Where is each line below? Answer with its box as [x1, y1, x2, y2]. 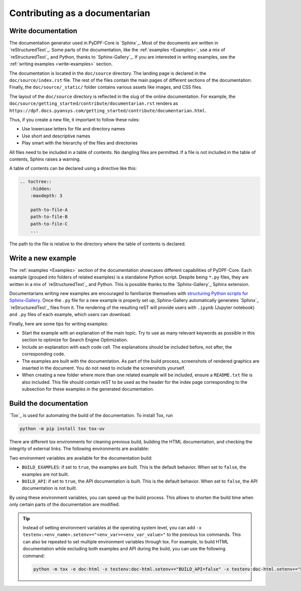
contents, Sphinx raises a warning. [9, 156, 81, 162]
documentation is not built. [22, 485, 77, 491]
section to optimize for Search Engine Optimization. [22, 337, 128, 343]
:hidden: [30, 186, 52, 192]
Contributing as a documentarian [9, 8, 150, 19]
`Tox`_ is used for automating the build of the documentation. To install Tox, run [9, 412, 173, 418]
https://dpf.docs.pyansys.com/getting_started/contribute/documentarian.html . [9, 107, 207, 113]
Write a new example [9, 254, 76, 262]
